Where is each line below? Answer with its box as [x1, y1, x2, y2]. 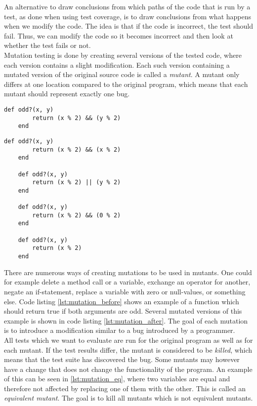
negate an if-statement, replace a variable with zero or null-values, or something [4, 286, 246, 296]
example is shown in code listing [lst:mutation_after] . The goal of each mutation [4, 315, 248, 325]
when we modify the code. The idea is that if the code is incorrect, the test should [4, 21, 253, 31]
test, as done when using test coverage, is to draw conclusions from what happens [4, 11, 252, 21]
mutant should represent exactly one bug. [4, 88, 130, 99]
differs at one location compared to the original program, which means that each [4, 79, 248, 89]
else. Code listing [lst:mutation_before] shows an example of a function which [4, 296, 239, 306]
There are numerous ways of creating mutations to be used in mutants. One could [4, 267, 252, 277]
